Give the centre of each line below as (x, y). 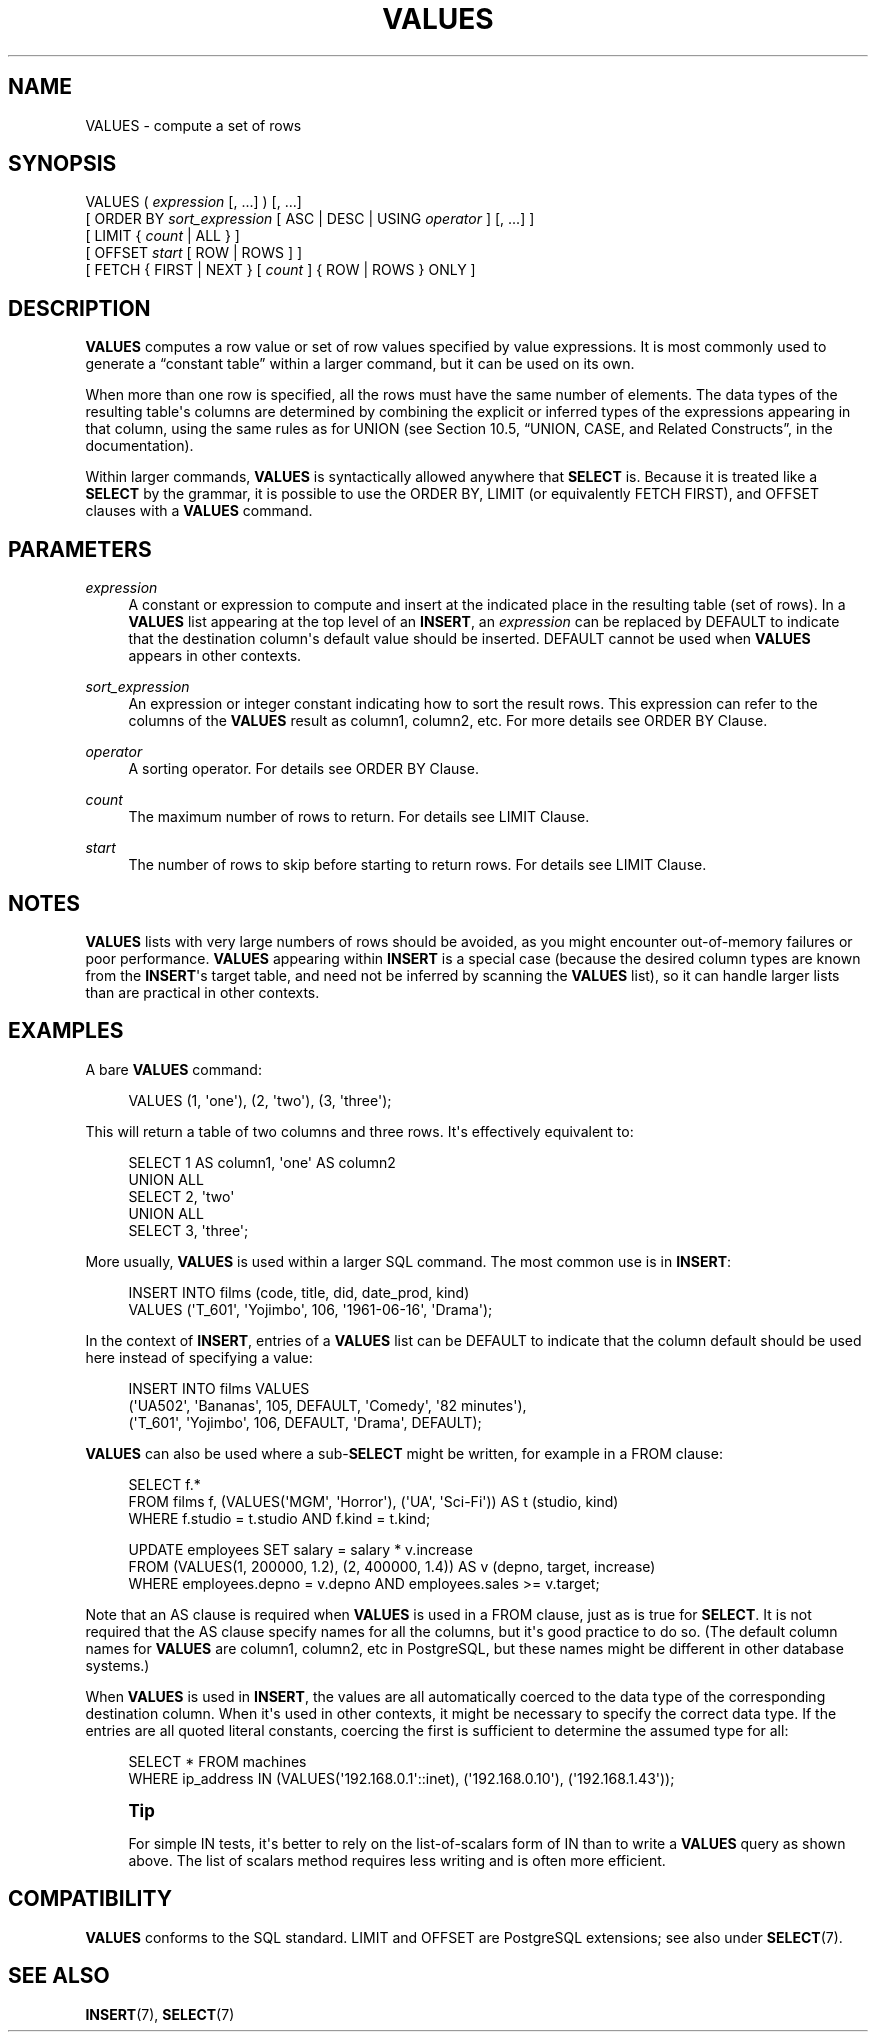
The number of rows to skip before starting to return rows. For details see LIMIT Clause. (417, 865)
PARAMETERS (80, 549)
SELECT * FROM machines (217, 1761)
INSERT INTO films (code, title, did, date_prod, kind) (299, 1292)
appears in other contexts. (215, 656)
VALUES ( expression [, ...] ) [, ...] (193, 202)
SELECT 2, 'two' (181, 1196)
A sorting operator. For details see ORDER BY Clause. (303, 769)
